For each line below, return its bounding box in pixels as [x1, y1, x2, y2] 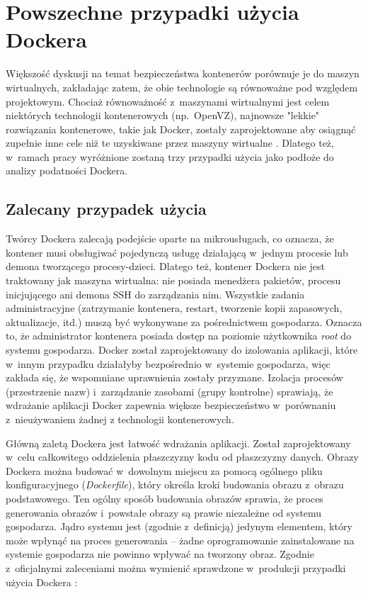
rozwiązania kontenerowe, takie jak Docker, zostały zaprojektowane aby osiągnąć [6, 121, 356, 136]
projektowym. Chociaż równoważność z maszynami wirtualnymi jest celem [6, 94, 330, 108]
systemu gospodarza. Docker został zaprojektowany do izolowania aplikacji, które [6, 342, 358, 357]
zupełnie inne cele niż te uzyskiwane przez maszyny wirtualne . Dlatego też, [6, 135, 334, 150]
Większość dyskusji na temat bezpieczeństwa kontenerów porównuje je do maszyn [6, 66, 360, 81]
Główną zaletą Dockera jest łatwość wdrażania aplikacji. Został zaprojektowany [6, 435, 351, 450]
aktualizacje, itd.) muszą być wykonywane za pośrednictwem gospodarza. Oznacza [6, 314, 362, 329]
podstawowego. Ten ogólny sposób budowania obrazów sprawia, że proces [6, 491, 323, 505]
